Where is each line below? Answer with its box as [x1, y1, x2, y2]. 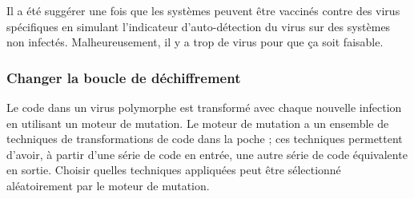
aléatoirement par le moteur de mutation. [6, 177, 210, 193]
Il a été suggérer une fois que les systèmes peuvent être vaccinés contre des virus [6, 2, 400, 18]
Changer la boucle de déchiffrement [6, 67, 241, 87]
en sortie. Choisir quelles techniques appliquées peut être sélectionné [6, 161, 341, 178]
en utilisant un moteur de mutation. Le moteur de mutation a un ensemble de [6, 114, 389, 131]
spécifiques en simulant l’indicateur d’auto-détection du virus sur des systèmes [6, 18, 391, 34]
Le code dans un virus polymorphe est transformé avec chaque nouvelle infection [6, 99, 402, 115]
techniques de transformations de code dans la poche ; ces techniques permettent [6, 130, 403, 147]
